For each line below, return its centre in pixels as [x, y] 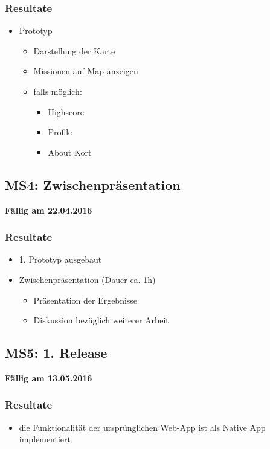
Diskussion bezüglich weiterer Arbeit [101, 320]
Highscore [66, 111]
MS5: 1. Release [56, 353]
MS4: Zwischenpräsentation [93, 184]
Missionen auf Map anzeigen [86, 71]
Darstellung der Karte [74, 50]
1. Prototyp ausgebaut [60, 259]
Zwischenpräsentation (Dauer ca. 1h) [87, 279]
